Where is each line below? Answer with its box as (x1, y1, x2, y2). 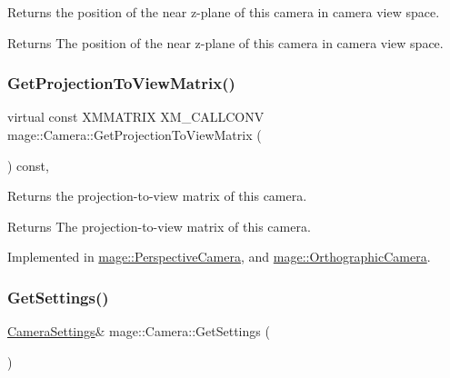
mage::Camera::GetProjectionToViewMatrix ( (7, 125, 262, 144)
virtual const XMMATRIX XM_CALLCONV (7, 107, 265, 126)
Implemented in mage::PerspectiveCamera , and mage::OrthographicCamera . (7, 247, 431, 266)
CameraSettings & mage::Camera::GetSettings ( (7, 322, 270, 341)
